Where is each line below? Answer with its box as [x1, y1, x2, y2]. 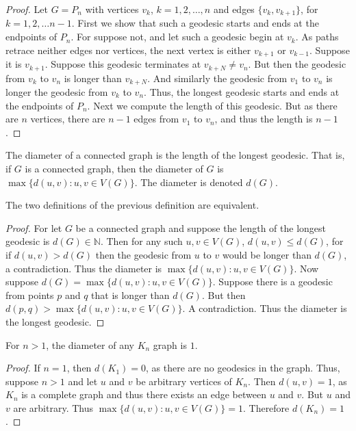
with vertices [85, 2, 139, 16]
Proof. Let [5, 2, 48, 16]
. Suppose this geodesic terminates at [44, 57, 201, 71]
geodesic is [5, 234, 50, 248]
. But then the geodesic [248, 57, 346, 71]
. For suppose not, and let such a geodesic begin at [71, 29, 284, 44]
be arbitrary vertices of [136, 374, 232, 388]
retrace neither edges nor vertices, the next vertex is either [5, 42, 251, 57]
